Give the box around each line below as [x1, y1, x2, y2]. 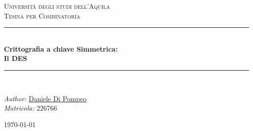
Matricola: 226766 [4, 103, 57, 113]
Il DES [4, 53, 27, 63]
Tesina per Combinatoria [4, 10, 80, 20]
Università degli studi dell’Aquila [4, 1, 110, 11]
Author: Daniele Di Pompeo [4, 93, 87, 103]
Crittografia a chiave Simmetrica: [4, 43, 118, 54]
